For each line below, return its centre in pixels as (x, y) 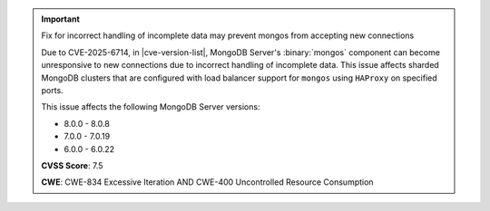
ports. (52, 90)
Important (61, 19)
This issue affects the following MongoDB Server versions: (151, 107)
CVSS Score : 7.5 (72, 165)
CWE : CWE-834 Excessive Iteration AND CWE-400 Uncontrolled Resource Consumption (207, 182)
